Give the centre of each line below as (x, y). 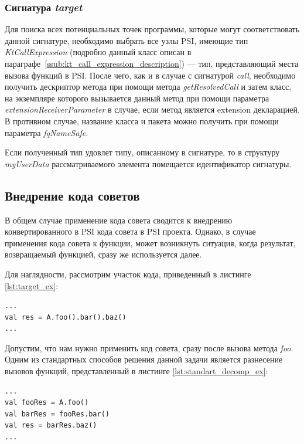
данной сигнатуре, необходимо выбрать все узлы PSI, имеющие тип (127, 40)
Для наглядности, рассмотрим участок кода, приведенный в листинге (128, 274)
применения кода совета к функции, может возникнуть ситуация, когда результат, (150, 243)
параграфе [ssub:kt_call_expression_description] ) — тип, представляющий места (152, 63)
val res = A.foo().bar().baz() (66, 317)
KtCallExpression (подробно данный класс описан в (98, 52)
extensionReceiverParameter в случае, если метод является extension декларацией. (152, 109)
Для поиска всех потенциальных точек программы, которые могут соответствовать (152, 29)
